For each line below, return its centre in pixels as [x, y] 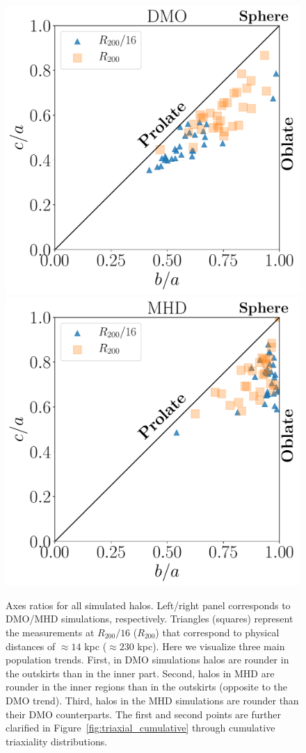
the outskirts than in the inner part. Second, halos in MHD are [140, 673]
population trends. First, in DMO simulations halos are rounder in [147, 660]
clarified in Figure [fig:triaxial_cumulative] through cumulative [140, 728]
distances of [31, 646]
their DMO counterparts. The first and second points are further [143, 714]
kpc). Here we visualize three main [211, 646]
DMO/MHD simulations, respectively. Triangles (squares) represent [150, 619]
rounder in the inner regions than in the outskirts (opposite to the [146, 687]
